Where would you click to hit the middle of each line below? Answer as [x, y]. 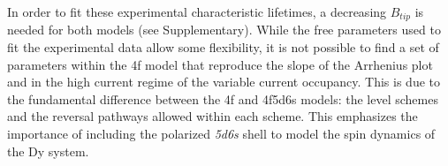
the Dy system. [48, 151]
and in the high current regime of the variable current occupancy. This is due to [224, 82]
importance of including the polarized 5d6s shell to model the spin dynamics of [221, 134]
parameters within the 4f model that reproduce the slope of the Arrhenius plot [220, 64]
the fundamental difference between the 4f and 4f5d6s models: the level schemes [223, 98]
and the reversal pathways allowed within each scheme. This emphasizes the [213, 116]
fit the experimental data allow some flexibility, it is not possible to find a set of [223, 47]
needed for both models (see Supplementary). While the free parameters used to [224, 30]
